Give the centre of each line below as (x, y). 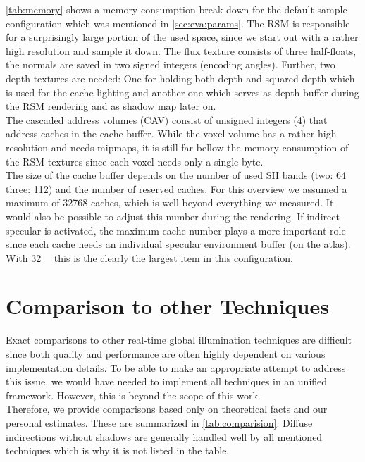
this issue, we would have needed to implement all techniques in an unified (167, 381)
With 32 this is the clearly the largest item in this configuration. (149, 257)
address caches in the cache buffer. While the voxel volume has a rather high (171, 133)
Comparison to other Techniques (167, 306)
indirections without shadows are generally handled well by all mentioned (164, 436)
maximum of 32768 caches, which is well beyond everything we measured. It (170, 202)
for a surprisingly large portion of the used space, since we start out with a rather (182, 37)
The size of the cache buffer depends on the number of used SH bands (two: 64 (176, 175)
